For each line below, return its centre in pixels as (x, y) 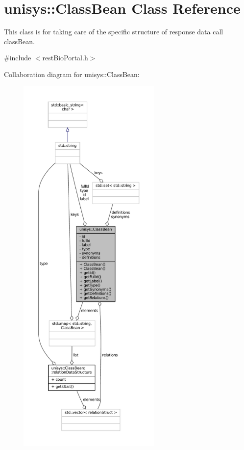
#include (18, 58)
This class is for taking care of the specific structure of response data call (114, 32)
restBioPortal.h (65, 58)
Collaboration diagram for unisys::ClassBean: (72, 74)
